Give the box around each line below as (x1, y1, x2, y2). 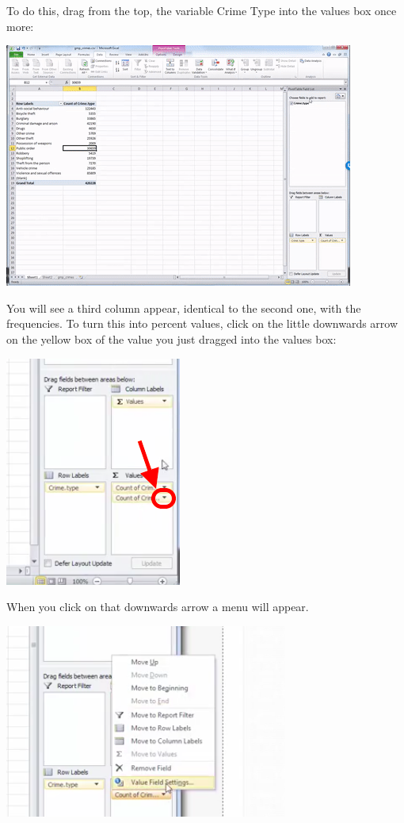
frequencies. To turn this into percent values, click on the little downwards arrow (6, 315, 398, 332)
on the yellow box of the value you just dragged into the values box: (6, 330, 337, 347)
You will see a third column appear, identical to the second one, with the (6, 299, 361, 316)
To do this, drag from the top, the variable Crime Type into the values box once (6, 2, 397, 18)
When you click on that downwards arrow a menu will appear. (6, 598, 309, 615)
